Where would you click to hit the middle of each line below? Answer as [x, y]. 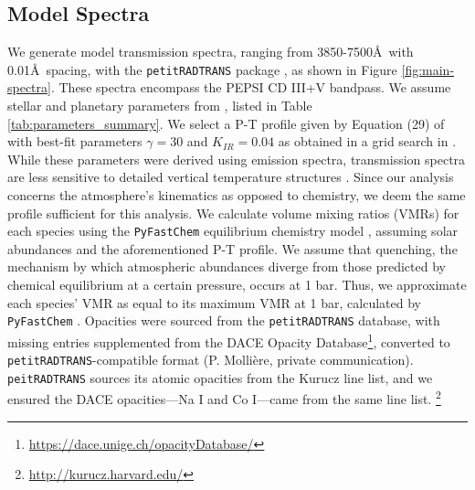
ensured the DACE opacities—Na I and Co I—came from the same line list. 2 [224, 398]
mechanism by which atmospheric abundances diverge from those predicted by [227, 266]
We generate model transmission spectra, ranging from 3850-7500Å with [211, 52]
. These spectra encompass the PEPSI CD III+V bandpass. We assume [251, 87]
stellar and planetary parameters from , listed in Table [160, 106]
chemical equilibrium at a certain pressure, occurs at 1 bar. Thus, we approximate [237, 285]
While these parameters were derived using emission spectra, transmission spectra [237, 159]
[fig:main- [428, 69]
